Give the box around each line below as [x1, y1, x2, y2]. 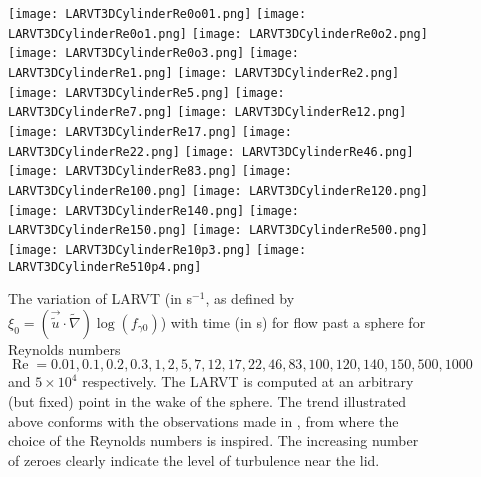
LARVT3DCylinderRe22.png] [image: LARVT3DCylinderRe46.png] [8, 144, 414, 159]
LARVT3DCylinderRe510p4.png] [8, 259, 202, 274]
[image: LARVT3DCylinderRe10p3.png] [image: [8, 242, 307, 257]
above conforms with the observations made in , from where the [8, 410, 399, 431]
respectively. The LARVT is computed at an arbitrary [82, 371, 414, 392]
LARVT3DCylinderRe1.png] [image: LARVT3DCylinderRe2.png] [8, 65, 400, 80]
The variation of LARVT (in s [8, 288, 193, 309]
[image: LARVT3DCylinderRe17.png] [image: [8, 124, 292, 139]
